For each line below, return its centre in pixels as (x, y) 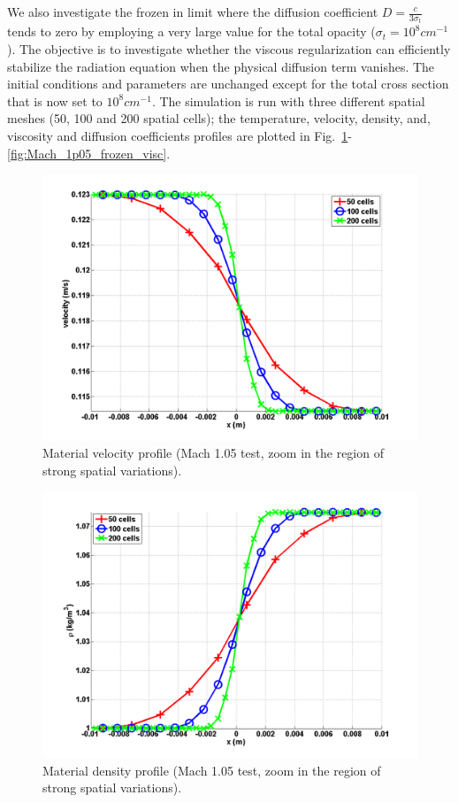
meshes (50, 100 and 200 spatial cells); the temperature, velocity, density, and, (219, 118)
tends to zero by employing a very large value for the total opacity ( (191, 31)
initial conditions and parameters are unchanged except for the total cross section (228, 84)
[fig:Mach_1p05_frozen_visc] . (89, 153)
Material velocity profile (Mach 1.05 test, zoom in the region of (213, 453)
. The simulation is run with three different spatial (288, 100)
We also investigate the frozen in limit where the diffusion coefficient (193, 12)
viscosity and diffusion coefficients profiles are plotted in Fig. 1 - (179, 136)
